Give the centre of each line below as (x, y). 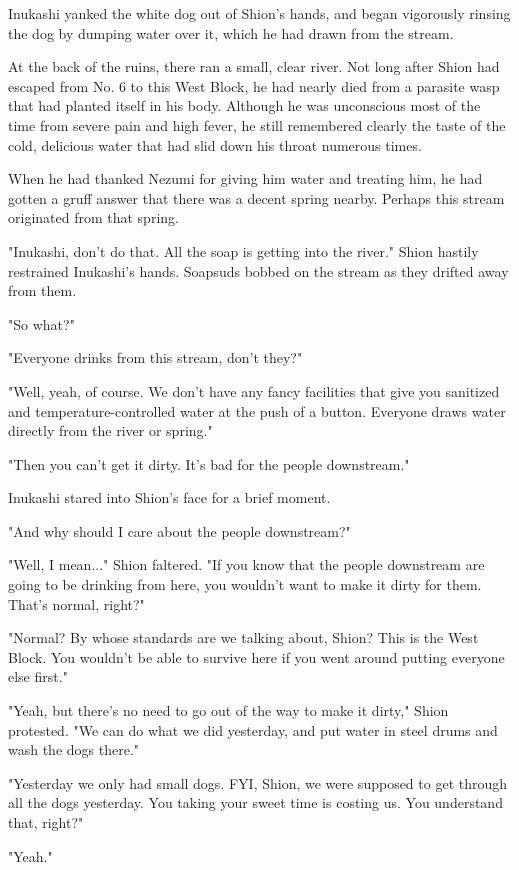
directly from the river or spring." (110, 430)
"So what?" (41, 323)
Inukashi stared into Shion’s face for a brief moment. (169, 497)
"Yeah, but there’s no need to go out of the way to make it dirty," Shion (228, 710)
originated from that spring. (93, 217)
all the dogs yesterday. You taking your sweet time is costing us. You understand (255, 802)
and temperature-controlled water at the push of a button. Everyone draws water (257, 410)
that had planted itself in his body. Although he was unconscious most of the (244, 105)
